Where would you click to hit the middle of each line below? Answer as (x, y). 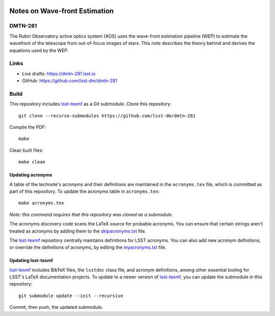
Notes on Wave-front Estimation (62, 11)
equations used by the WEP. (39, 50)
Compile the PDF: (28, 127)
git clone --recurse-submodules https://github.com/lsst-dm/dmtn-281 (107, 116)
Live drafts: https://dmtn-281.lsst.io (59, 73)
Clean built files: (26, 150)
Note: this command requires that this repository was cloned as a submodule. (91, 214)
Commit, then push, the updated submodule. (56, 307)
